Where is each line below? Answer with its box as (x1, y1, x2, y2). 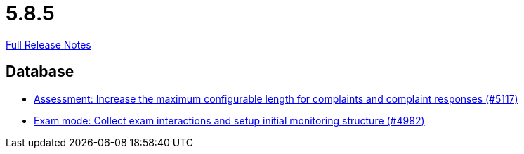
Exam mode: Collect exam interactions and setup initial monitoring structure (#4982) (34, 114, 425, 127)
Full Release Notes (6, 38, 91, 51)
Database (6, 63, 74, 81)
